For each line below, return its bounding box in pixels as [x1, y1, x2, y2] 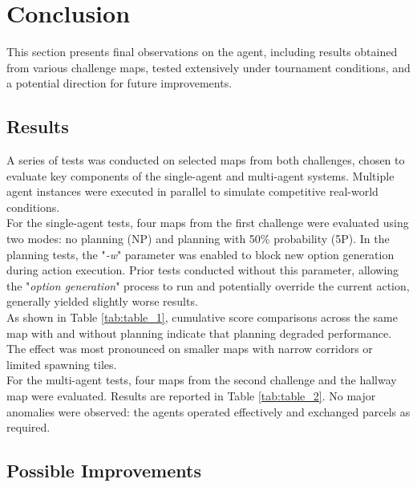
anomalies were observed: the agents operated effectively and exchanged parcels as [6, 403, 411, 420]
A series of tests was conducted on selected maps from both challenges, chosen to [6, 152, 405, 168]
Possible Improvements [6, 458, 201, 483]
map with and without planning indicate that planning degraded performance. [6, 324, 392, 341]
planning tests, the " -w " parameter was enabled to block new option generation [6, 246, 395, 262]
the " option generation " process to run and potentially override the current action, [6, 277, 410, 294]
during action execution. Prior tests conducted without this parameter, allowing [6, 262, 399, 278]
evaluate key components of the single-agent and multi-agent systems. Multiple [6, 167, 395, 184]
